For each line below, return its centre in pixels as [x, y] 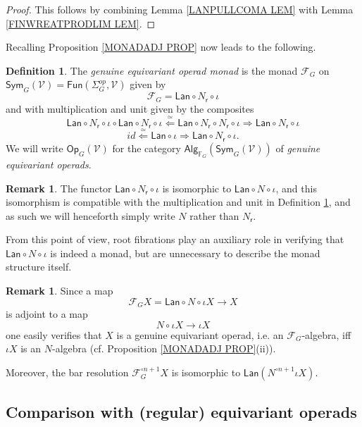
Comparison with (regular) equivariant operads [181, 412]
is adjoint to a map [47, 314]
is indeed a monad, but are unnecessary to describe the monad [185, 253]
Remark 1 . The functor [59, 188]
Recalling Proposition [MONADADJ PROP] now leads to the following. [161, 47]
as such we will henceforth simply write [90, 215]
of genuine [298, 148]
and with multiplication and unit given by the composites [130, 108]
